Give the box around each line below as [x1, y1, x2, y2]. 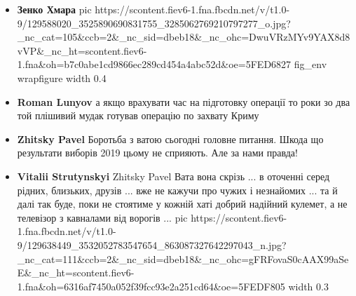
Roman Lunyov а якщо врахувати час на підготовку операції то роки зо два [17, 94, 350, 109]
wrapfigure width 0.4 [17, 70, 107, 85]
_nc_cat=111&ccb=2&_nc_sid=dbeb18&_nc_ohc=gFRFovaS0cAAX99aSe [17, 251, 349, 266]
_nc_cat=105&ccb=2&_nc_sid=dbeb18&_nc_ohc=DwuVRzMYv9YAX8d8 [17, 29, 350, 44]
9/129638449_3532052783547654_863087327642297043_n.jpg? [17, 237, 287, 252]
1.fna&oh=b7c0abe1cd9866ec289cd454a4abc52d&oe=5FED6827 [17, 57, 292, 72]
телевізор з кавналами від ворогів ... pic [17, 210, 188, 224]
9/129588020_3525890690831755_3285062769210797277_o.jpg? [17, 15, 291, 30]
